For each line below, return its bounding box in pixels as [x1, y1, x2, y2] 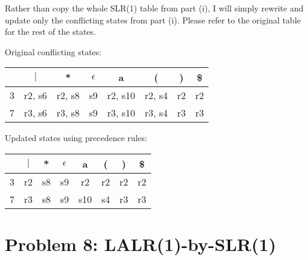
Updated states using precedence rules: [5, 132, 147, 144]
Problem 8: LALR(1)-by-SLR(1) [5, 232, 276, 256]
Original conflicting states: [5, 45, 102, 58]
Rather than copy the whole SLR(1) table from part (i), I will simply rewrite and [5, 2, 304, 14]
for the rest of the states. [5, 25, 96, 38]
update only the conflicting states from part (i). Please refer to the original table [5, 13, 301, 26]
